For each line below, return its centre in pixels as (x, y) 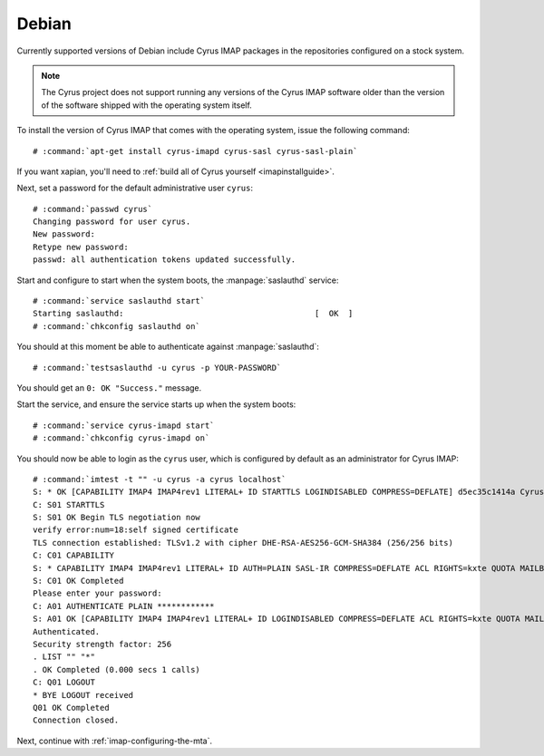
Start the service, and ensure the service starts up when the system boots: (156, 404)
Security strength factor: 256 (102, 644)
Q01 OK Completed (71, 708)
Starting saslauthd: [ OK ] (193, 314)
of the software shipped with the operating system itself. (147, 105)
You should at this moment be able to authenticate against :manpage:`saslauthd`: (168, 347)
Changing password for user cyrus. (112, 222)
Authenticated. (67, 631)
